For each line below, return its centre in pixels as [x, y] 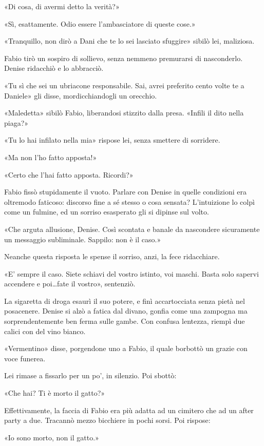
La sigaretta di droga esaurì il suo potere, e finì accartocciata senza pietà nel [125, 300]
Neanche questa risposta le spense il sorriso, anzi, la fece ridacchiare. [112, 256]
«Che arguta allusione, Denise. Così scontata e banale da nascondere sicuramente [132, 229]
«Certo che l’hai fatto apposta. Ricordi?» [69, 174]
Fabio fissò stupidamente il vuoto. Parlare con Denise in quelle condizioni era [125, 192]
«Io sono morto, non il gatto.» [52, 437]
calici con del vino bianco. [45, 331]
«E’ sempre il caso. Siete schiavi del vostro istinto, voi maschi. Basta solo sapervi [131, 273]
